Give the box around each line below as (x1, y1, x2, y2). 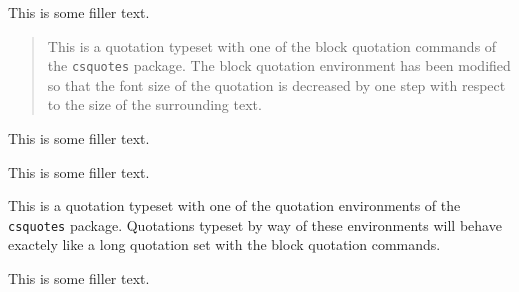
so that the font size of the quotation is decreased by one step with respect (47, 74, 506, 95)
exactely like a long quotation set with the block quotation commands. (8, 234, 441, 255)
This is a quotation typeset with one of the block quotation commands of (47, 35, 497, 56)
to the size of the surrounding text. (47, 94, 262, 115)
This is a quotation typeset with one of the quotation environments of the (8, 195, 461, 216)
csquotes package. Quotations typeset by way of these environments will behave (8, 214, 502, 235)
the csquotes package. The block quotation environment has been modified (47, 55, 511, 76)
